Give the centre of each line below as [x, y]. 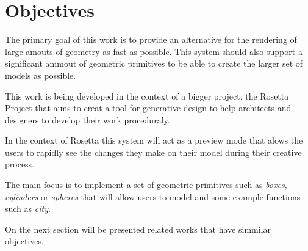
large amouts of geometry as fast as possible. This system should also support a [154, 51]
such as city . [28, 209]
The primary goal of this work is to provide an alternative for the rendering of [151, 39]
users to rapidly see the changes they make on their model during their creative [153, 152]
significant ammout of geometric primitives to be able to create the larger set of [154, 63]
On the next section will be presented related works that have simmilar [138, 229]
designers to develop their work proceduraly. [88, 119]
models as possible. [41, 75]
